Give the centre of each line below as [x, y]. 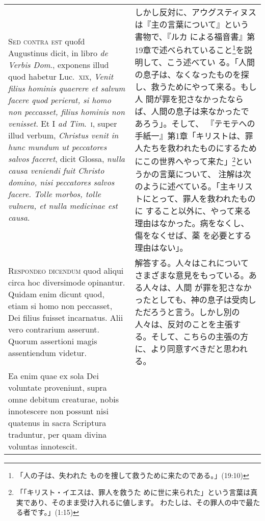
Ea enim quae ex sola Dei [54, 375]
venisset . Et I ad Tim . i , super [63, 124]
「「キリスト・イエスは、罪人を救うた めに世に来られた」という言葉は [133, 492]
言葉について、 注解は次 [205, 174]
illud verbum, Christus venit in [63, 135]
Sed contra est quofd [47, 41]
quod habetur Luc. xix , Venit [61, 77]
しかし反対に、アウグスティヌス [196, 12]
